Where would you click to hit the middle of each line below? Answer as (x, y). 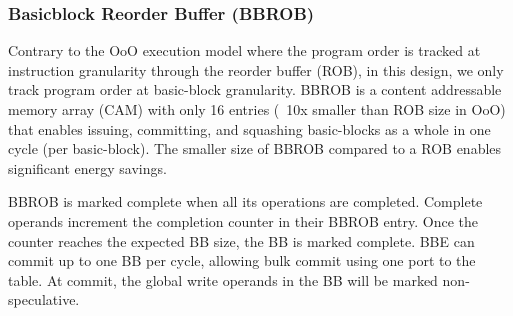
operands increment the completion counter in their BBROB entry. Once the (243, 220)
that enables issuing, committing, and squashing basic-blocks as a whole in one (249, 128)
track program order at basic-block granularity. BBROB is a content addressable (255, 89)
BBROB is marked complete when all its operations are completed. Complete (245, 201)
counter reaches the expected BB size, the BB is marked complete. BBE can (241, 240)
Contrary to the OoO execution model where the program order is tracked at (244, 50)
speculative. (44, 299)
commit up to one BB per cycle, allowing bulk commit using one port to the (242, 260)
